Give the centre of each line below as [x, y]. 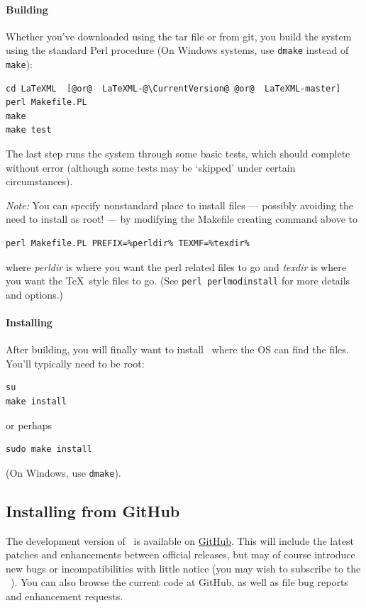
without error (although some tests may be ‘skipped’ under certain [151, 167]
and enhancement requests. [65, 596]
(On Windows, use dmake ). [63, 472]
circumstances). [39, 181]
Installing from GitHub [93, 510]
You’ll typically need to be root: [75, 363]
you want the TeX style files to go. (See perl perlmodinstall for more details [178, 281]
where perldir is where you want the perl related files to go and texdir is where [176, 266]
